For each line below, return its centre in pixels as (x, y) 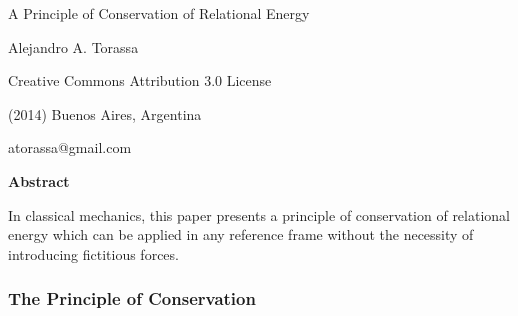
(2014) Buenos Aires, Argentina (105, 113)
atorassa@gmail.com (70, 147)
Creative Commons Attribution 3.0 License (140, 80)
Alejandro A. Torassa (73, 46)
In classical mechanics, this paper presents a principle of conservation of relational (259, 214)
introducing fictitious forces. (93, 253)
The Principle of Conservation (132, 298)
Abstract (39, 180)
